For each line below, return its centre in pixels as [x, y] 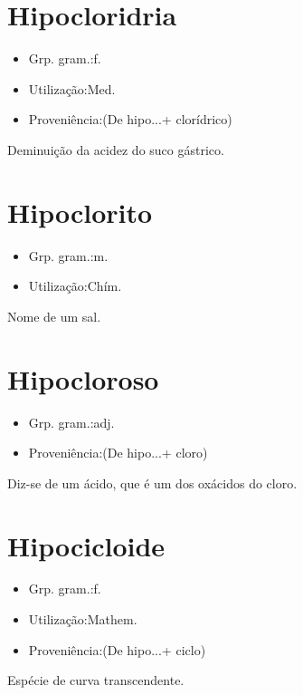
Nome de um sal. [54, 316]
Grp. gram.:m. [68, 255]
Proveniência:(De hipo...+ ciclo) [117, 649]
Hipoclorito [80, 212]
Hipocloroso [83, 378]
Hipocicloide [86, 545]
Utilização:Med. [72, 88]
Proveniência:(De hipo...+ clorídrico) [130, 119]
